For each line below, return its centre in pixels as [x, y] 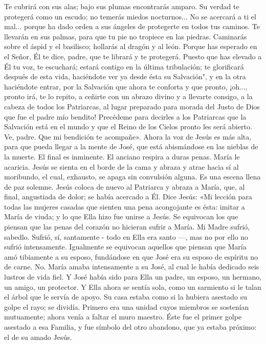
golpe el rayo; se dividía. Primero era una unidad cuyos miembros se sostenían [127, 306]
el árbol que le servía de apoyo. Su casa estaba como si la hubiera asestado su [126, 297]
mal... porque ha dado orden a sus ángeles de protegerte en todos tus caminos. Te [132, 26]
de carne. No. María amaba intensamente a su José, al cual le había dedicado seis [132, 267]
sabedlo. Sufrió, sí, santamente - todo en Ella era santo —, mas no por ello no [126, 236]
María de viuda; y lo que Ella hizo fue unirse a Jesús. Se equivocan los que [121, 216]
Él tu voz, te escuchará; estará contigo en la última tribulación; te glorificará [124, 66]
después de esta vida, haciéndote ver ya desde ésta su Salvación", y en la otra [125, 76]
